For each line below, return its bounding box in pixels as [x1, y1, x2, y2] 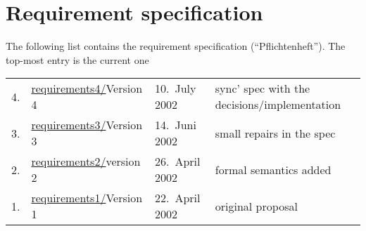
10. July [154, 80, 196, 97]
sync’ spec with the [215, 80, 310, 97]
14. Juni [154, 117, 196, 133]
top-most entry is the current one [6, 52, 149, 67]
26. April [154, 153, 201, 170]
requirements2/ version [31, 153, 141, 170]
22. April [154, 190, 201, 206]
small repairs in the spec [215, 124, 336, 141]
